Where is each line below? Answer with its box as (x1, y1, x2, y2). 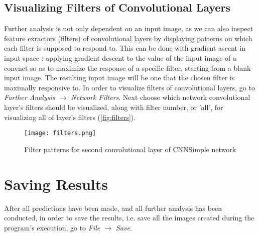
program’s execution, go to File (4, 222, 100, 232)
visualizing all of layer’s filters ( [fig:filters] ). (4, 111, 136, 122)
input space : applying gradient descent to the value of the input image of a (4, 52, 236, 63)
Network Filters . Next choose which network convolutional (71, 92, 250, 102)
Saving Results (4, 173, 108, 194)
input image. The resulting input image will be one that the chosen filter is (4, 72, 235, 83)
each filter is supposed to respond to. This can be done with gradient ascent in (4, 43, 246, 53)
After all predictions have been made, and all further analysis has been (4, 202, 222, 213)
